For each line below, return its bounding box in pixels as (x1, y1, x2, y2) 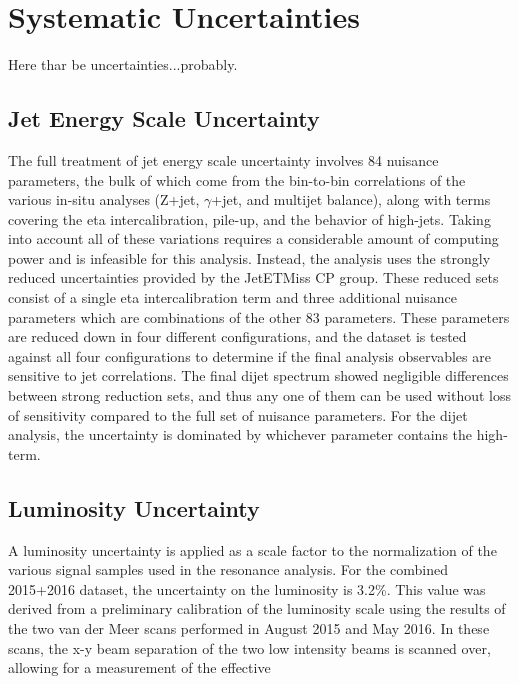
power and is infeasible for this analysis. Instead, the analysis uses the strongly (8, 247, 491, 268)
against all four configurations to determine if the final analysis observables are (8, 345, 491, 366)
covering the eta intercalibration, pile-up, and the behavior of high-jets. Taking (8, 208, 491, 229)
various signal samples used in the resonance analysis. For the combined (8, 559, 448, 580)
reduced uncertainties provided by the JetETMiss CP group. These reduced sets (8, 267, 499, 288)
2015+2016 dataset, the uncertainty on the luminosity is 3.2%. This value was (8, 578, 486, 599)
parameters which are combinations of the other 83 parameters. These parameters (8, 306, 510, 327)
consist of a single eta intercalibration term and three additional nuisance (8, 287, 457, 308)
